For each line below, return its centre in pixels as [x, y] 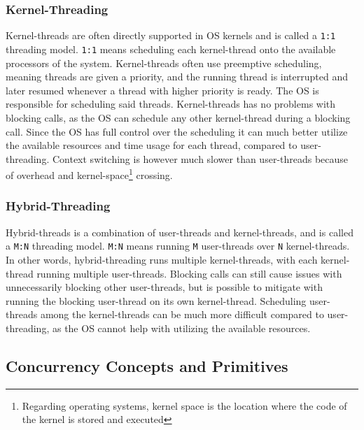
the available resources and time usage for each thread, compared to [152, 145]
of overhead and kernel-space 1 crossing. [89, 174]
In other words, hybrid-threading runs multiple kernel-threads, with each [162, 259]
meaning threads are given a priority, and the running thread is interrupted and [177, 77]
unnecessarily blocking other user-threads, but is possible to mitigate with [164, 287]
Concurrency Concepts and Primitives [147, 365]
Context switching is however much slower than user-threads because [200, 158]
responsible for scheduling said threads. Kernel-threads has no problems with [171, 104]
